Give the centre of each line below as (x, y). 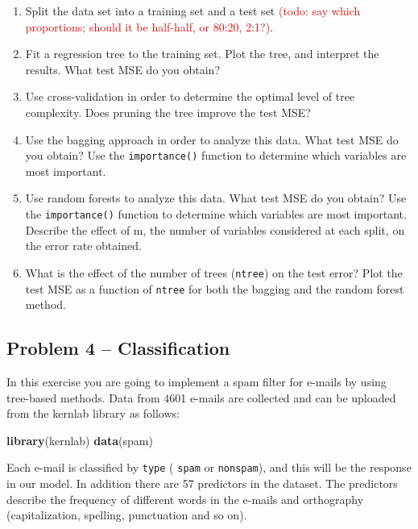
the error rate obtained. (83, 246)
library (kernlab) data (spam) (80, 440)
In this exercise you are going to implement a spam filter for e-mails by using (197, 381)
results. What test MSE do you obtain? (123, 69)
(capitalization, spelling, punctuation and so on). (127, 515)
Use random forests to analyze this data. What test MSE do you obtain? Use (216, 198)
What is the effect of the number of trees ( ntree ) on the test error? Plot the (214, 272)
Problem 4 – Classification (118, 348)
